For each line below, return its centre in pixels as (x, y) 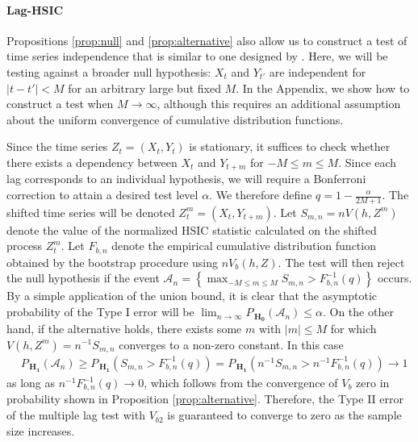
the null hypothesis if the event (83, 278)
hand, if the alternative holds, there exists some (124, 328)
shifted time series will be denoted (91, 212)
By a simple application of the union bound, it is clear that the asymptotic (192, 296)
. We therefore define (261, 194)
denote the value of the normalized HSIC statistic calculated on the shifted (192, 229)
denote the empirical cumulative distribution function (244, 246)
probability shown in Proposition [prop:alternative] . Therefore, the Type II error (205, 399)
